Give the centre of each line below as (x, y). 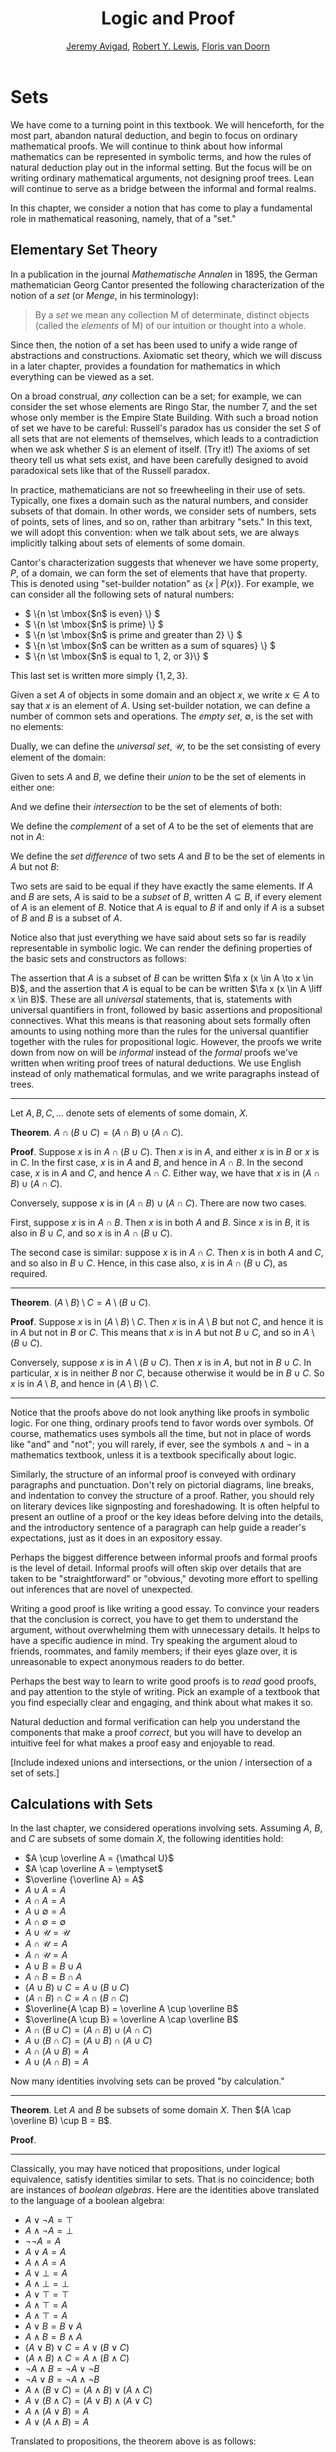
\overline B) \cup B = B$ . (61, 2121)
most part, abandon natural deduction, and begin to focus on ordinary (154, 135)
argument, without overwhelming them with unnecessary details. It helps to (165, 1629)
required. (29, 1273)
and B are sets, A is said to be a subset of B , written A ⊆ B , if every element (166, 896)
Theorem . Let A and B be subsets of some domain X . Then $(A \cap (151, 2110)
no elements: (37, 726)
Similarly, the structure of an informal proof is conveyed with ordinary (153, 1474)
